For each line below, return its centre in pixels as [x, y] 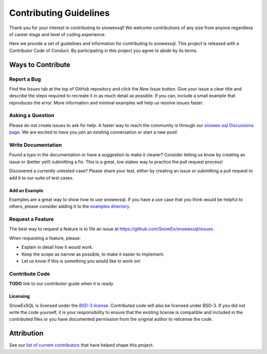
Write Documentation [35, 145]
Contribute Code [30, 273]
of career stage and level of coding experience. [57, 34]
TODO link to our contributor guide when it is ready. [62, 284]
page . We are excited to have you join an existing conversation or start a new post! [93, 132]
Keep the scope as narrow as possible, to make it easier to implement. [93, 254]
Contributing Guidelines [59, 13]
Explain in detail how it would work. [57, 247]
